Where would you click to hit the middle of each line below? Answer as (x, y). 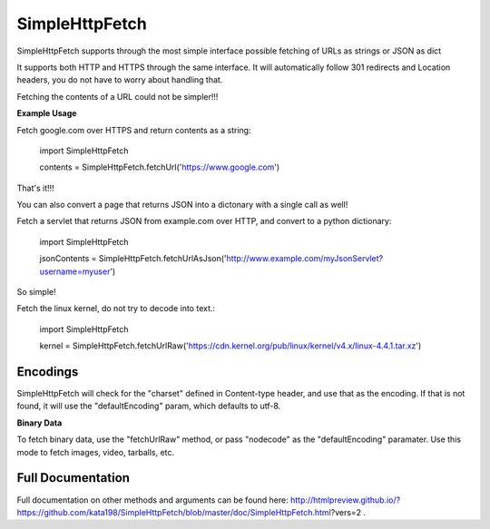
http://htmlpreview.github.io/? (346, 500)
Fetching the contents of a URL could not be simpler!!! (118, 96)
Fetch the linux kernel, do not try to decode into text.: (116, 309)
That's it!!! (35, 188)
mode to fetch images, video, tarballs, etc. (96, 452)
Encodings (48, 372)
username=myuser (75, 271)
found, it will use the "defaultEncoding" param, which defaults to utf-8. (149, 406)
